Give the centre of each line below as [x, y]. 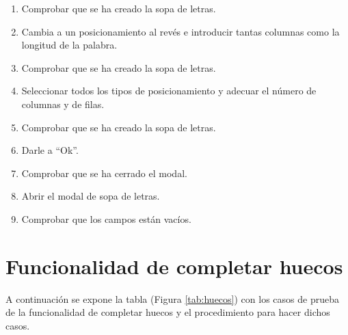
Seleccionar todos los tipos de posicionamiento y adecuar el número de [169, 91]
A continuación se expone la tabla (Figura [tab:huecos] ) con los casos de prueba [172, 298]
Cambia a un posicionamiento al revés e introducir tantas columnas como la [180, 31]
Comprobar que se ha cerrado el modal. [104, 173]
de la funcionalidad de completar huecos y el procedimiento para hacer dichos [168, 312]
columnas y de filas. [63, 104]
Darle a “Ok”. [50, 150]
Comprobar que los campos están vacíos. [106, 218]
